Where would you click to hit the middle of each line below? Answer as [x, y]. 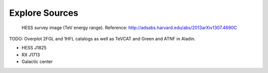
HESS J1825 [34, 48]
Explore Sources [44, 13]
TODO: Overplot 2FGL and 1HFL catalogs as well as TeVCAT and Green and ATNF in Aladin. [102, 38]
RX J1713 [31, 55]
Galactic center [37, 62]
